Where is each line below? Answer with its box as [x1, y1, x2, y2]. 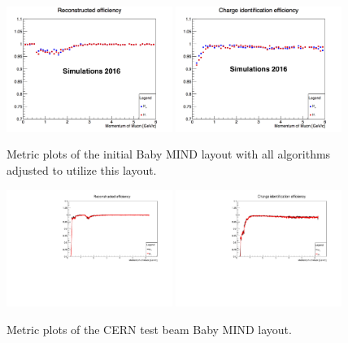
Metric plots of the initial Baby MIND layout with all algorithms [7, 145, 331, 163]
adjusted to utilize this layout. [7, 162, 157, 179]
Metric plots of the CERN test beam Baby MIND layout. [7, 321, 292, 338]
